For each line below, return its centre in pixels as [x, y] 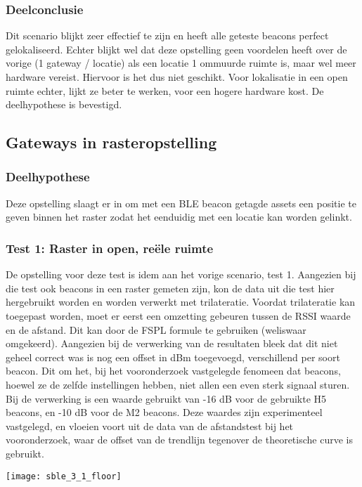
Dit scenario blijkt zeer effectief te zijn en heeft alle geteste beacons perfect [167, 35]
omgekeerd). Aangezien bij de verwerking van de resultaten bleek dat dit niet [172, 343]
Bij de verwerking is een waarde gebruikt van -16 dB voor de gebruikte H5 [166, 398]
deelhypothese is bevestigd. [64, 104]
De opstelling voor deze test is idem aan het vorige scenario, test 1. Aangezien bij [181, 274]
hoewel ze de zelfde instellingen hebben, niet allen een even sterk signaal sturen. [178, 384]
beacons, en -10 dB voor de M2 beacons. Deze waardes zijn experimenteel [164, 412]
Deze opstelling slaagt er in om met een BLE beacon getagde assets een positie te [181, 203]
